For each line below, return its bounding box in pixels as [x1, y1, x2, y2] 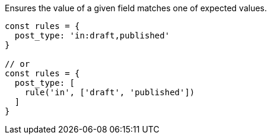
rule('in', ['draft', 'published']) [24, 88, 195, 97]
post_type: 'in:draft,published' [14, 31, 170, 40]
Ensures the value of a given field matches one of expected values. [5, 3, 267, 13]
